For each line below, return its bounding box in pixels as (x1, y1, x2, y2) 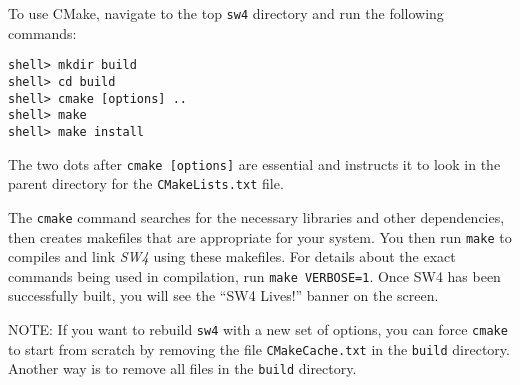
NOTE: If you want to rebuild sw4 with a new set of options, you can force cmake (8, 319, 508, 339)
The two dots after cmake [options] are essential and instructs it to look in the (8, 153, 501, 174)
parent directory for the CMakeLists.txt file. (8, 173, 284, 194)
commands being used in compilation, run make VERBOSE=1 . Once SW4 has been (8, 265, 501, 286)
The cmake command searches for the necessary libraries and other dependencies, (8, 206, 505, 227)
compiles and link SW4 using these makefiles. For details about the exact (8, 246, 456, 267)
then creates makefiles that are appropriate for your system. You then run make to (8, 226, 512, 247)
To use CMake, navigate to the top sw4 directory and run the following (8, 3, 444, 23)
